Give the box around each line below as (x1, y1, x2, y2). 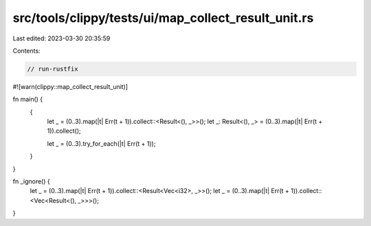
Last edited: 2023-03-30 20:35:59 (12, 34, 111, 42)
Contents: (12, 47, 41, 55)
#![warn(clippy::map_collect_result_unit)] (12, 82, 128, 90)
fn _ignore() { (12, 177, 51, 186)
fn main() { (12, 95, 43, 103)
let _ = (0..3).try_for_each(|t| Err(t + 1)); (47, 139, 156, 147)
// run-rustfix (27, 65, 78, 73)
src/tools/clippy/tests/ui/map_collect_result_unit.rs (12, 10, 314, 25)
